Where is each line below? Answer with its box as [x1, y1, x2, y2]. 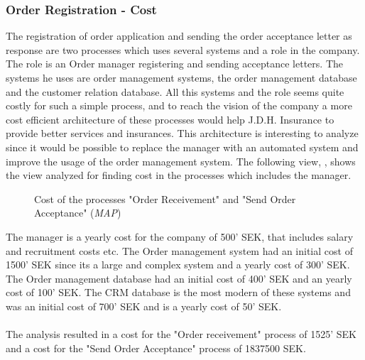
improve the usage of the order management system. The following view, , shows [6, 153, 356, 168]
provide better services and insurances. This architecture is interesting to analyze [6, 126, 359, 141]
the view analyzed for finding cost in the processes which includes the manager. [6, 168, 352, 182]
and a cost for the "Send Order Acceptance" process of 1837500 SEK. [6, 340, 306, 355]
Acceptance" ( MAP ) [34, 205, 121, 220]
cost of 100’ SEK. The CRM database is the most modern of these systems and [6, 285, 351, 300]
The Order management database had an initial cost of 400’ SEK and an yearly [6, 271, 352, 285]
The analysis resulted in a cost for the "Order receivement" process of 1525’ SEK [6, 327, 356, 342]
